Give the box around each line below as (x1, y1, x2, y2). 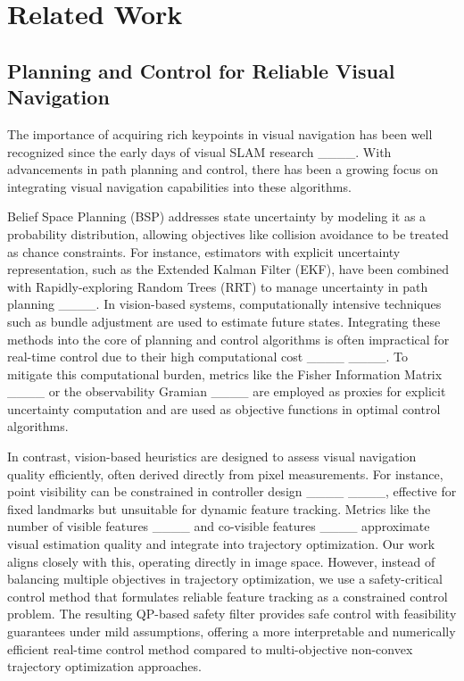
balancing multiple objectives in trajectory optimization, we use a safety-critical (7, 569, 443, 588)
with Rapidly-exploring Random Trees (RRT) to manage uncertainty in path (7, 277, 428, 295)
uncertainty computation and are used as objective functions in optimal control (7, 399, 441, 418)
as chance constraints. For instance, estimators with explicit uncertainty (7, 242, 401, 261)
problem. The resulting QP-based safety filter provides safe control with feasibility (7, 604, 457, 623)
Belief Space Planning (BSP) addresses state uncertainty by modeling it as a (7, 207, 427, 226)
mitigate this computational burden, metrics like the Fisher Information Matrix (7, 364, 443, 383)
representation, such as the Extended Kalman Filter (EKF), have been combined (7, 260, 450, 278)
